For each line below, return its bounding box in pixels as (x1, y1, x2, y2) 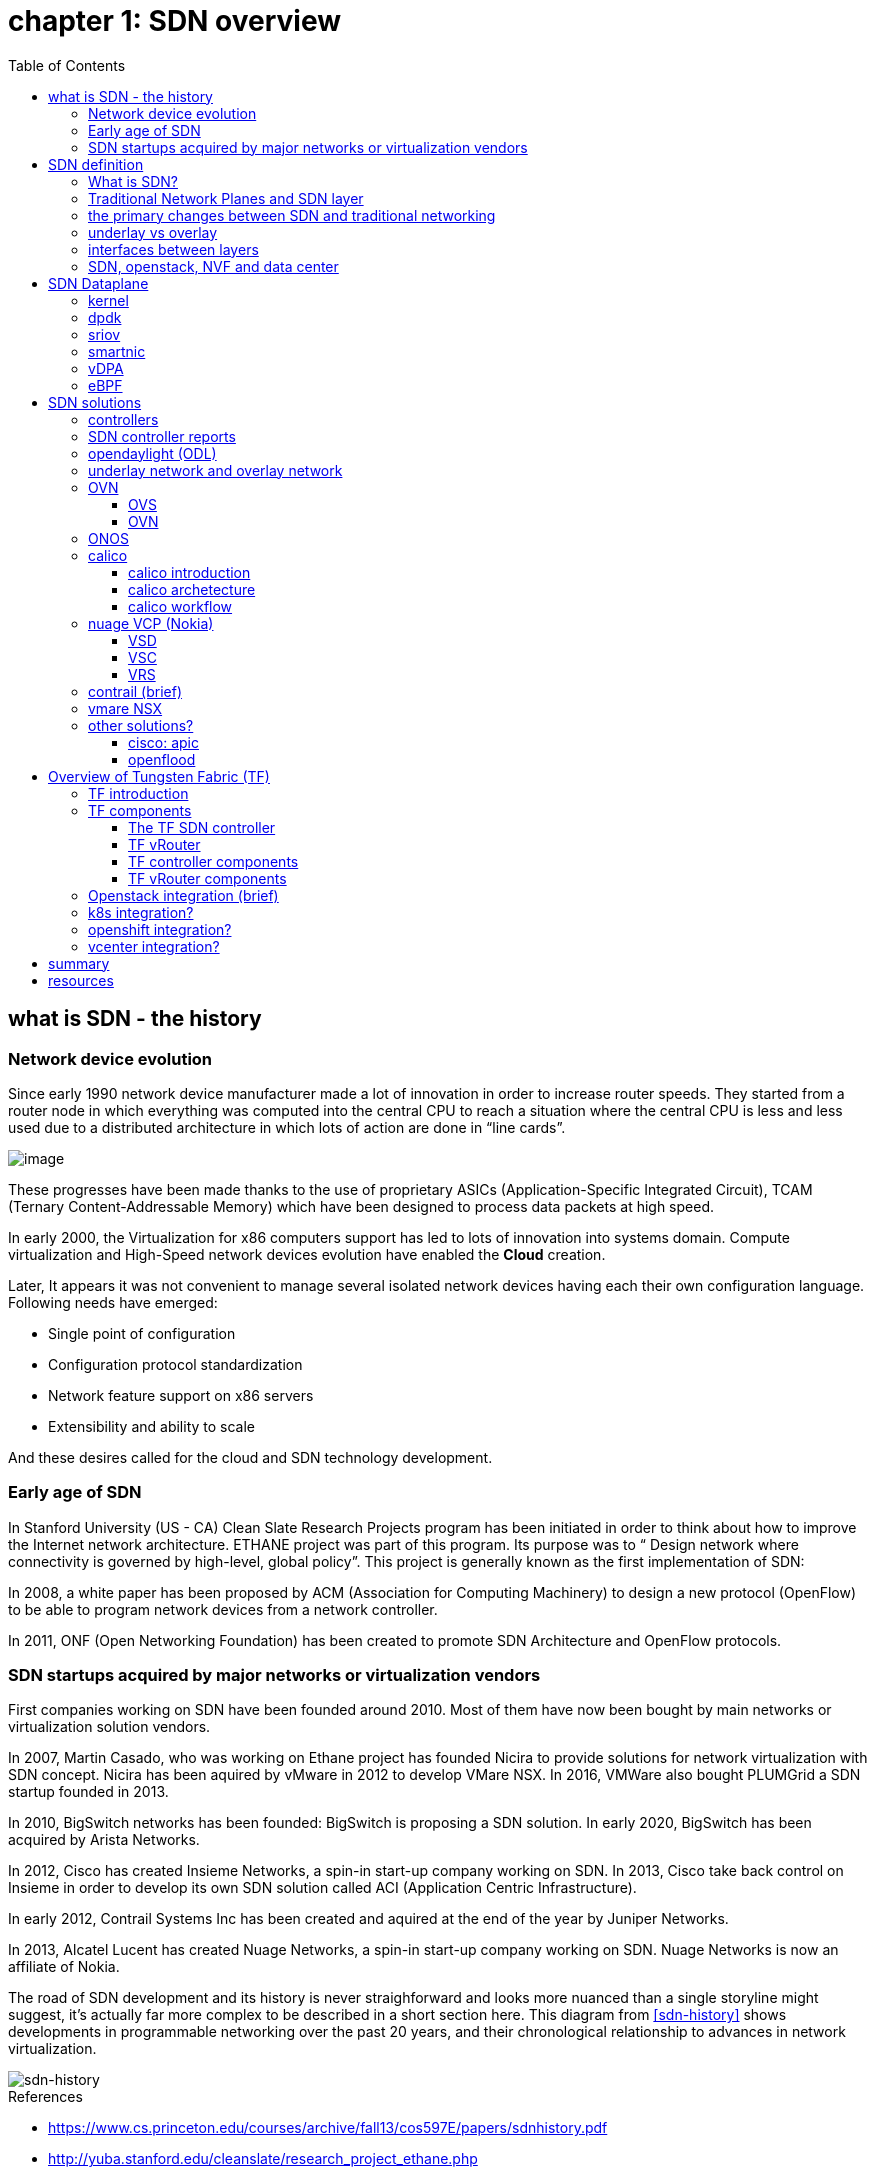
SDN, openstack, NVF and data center (88, 257, 339, 275)
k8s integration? (88, 903, 194, 921)
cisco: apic (128, 733, 199, 751)
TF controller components (128, 852, 299, 870)
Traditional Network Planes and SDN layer (88, 189, 364, 207)
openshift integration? (88, 920, 232, 938)
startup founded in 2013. (8, 1783, 169, 1801)
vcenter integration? (88, 937, 220, 955)
